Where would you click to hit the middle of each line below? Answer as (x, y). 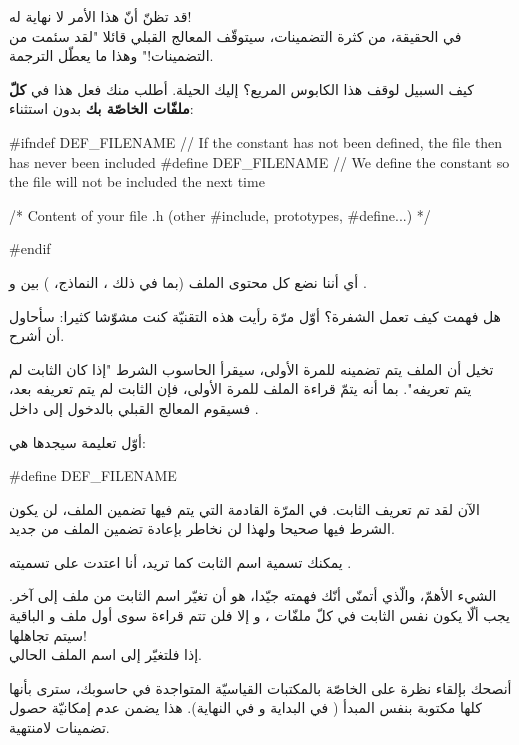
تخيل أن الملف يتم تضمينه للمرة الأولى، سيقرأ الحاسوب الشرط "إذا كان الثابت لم (251, 368)
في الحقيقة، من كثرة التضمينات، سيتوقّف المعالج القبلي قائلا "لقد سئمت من (235, 35)
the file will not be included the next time (137, 181)
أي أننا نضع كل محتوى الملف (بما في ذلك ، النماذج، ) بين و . (188, 281)
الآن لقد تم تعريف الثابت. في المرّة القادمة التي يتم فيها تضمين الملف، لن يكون (244, 508)
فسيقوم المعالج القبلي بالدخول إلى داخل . (134, 407)
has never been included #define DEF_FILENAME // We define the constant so (259, 161)
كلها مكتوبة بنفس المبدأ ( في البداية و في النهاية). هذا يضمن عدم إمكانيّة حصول (245, 707)
